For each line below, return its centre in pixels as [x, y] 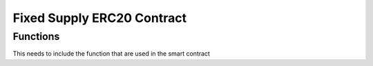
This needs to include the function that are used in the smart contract [112, 54]
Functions [36, 36]
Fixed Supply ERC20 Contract [99, 18]
